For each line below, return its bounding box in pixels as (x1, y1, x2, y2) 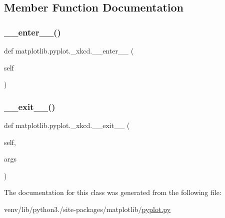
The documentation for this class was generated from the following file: (4, 187, 221, 197)
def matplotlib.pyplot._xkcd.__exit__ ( (4, 120, 130, 130)
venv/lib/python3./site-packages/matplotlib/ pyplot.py (4, 203, 171, 214)
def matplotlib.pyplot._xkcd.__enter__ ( (4, 45, 134, 55)
